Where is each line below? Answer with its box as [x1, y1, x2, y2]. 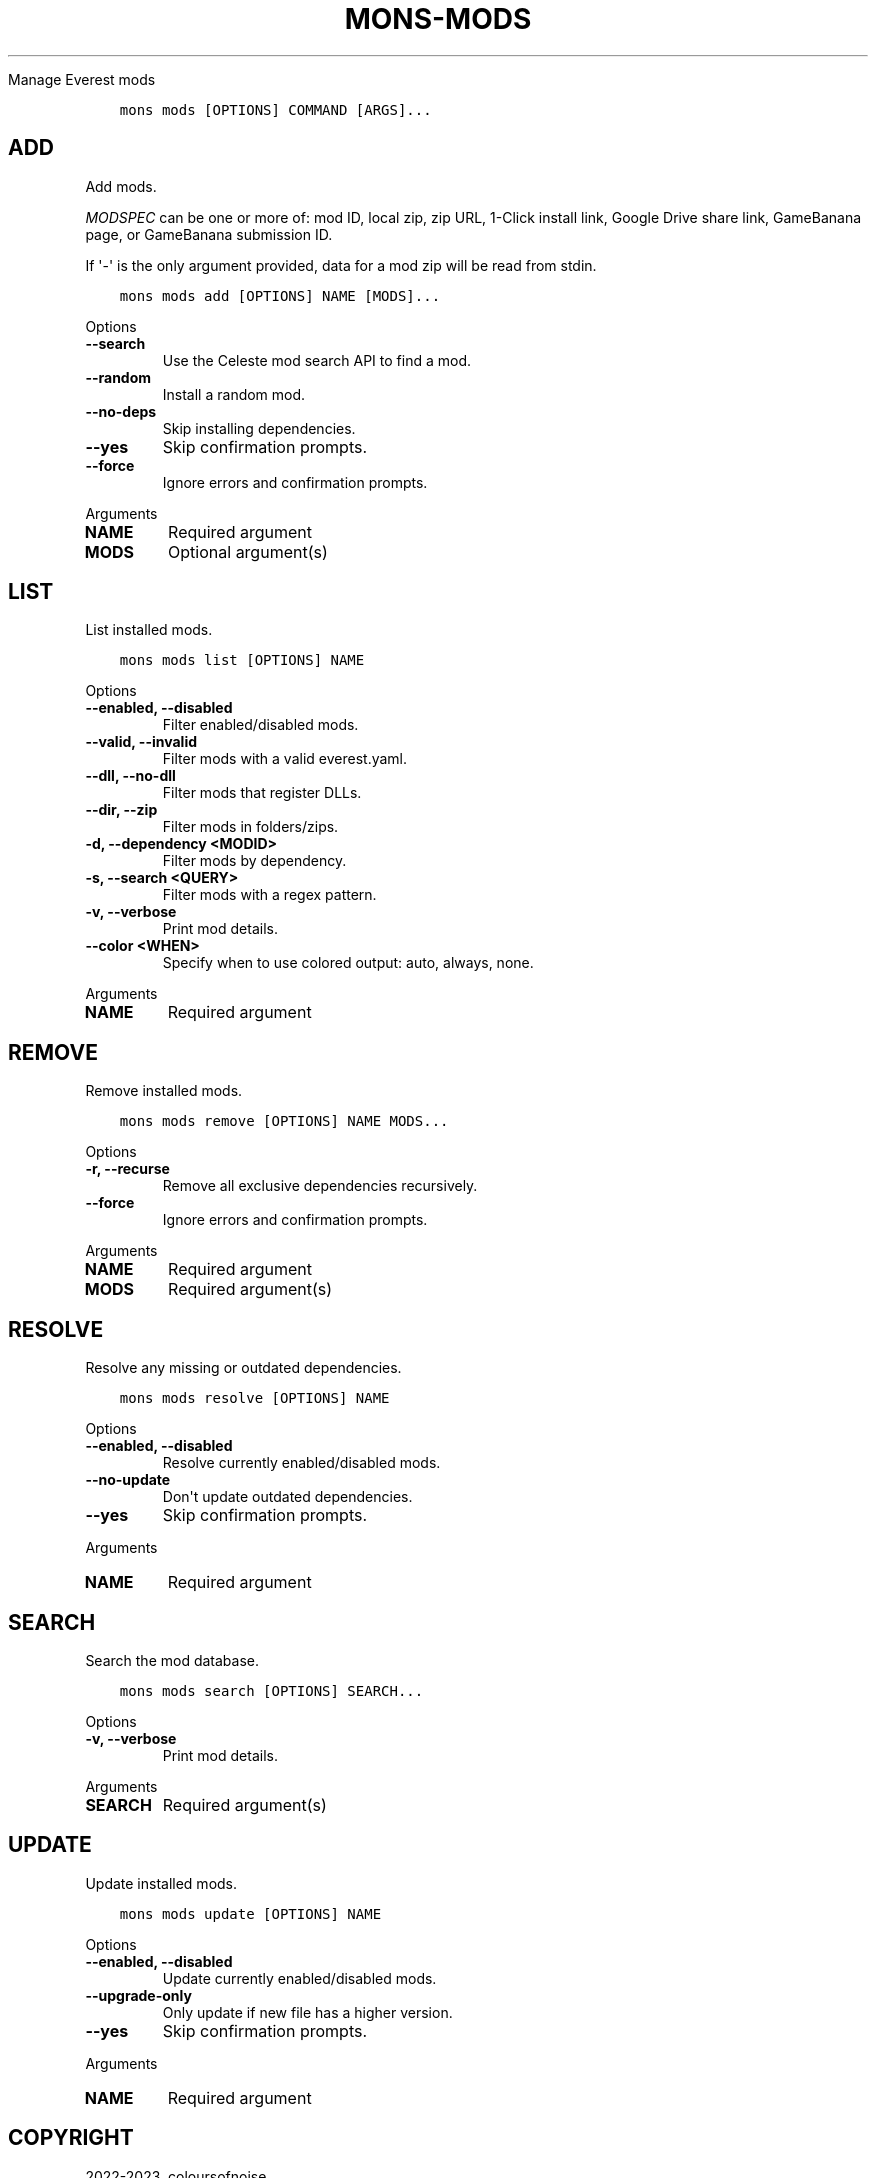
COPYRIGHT [8, 2125, 134, 2151]
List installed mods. [85, 621, 213, 639]
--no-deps [85, 402, 157, 420]
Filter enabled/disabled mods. [162, 716, 359, 734]
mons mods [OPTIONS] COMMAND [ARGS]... [119, 101, 432, 118]
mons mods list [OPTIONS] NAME [119, 652, 365, 669]
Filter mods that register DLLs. [162, 784, 362, 802]
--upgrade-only [85, 1986, 192, 2004]
